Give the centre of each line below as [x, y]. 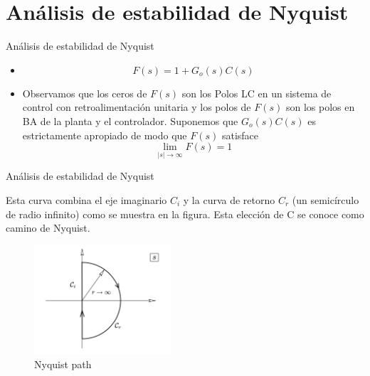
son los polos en [320, 107]
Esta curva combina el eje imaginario [86, 199]
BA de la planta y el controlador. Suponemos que [130, 120]
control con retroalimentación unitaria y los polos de [137, 107]
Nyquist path [63, 364]
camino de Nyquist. [48, 228]
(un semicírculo [326, 199]
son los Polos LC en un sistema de [257, 93]
